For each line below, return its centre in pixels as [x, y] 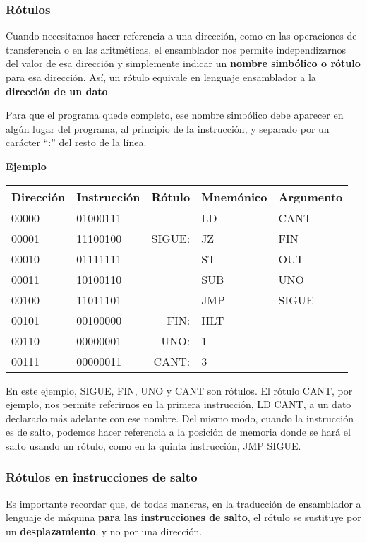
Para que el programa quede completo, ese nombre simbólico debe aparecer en [175, 115]
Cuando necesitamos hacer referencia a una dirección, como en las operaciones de [181, 36]
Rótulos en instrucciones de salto [102, 477]
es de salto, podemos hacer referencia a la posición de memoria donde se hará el [178, 432]
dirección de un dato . [58, 91]
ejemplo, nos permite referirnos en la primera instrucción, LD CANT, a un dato [179, 404]
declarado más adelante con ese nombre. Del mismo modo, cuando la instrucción [180, 418]
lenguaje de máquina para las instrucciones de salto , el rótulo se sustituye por [183, 517]
